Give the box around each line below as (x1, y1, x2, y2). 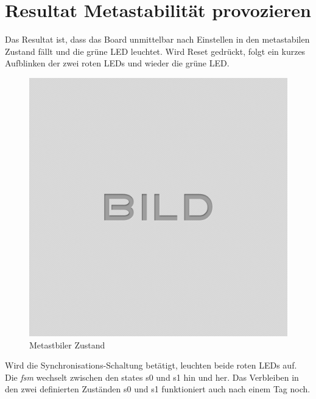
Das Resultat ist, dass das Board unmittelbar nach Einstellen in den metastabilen (5, 33, 310, 46)
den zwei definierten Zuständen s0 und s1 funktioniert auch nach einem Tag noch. (5, 383, 311, 395)
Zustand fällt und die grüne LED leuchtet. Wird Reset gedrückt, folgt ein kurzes (5, 44, 306, 57)
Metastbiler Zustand (29, 338, 105, 351)
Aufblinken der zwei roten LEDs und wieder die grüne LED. (5, 57, 230, 69)
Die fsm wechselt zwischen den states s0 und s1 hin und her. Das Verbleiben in (5, 370, 299, 383)
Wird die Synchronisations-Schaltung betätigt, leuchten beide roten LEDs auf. (5, 359, 297, 372)
